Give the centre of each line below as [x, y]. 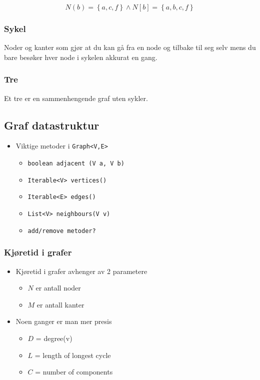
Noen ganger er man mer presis [64, 321]
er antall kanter [60, 304]
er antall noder [58, 288]
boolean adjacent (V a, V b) [76, 164]
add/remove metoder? [62, 231]
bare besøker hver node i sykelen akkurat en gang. [81, 57]
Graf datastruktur [52, 125]
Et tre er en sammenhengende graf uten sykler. [76, 98]
